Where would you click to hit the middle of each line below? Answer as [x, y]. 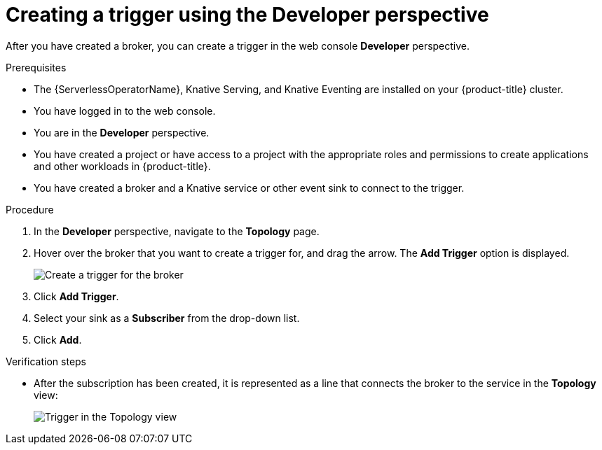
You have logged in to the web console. [125, 111]
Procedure [30, 209]
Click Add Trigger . [76, 296]
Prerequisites [36, 67]
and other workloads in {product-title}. [122, 166]
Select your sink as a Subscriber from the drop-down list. [167, 318]
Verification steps [46, 361]
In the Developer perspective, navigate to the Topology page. [177, 231]
